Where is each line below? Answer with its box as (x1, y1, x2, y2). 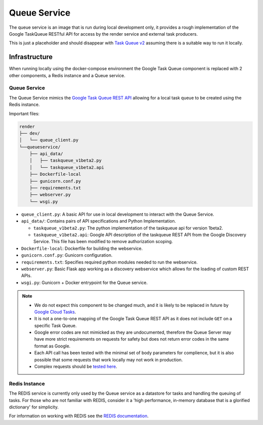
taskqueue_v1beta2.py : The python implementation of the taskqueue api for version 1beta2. (33, 225, 224, 231)
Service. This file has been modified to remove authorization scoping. (33, 239, 173, 244)
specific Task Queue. (34, 323, 77, 328)
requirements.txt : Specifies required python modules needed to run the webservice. (21, 259, 198, 265)
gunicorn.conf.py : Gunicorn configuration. (21, 252, 113, 258)
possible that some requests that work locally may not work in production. (34, 357, 183, 363)
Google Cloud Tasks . (34, 309, 76, 315)
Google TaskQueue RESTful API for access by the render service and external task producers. (9, 31, 198, 37)
